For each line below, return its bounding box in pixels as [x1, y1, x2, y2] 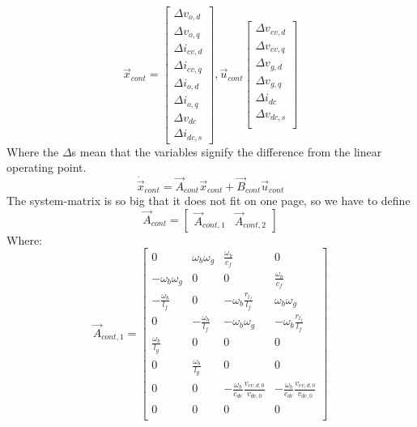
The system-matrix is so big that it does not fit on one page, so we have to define [6, 191, 411, 208]
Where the [6, 143, 59, 160]
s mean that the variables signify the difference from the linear [71, 143, 382, 160]
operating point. [6, 159, 87, 176]
